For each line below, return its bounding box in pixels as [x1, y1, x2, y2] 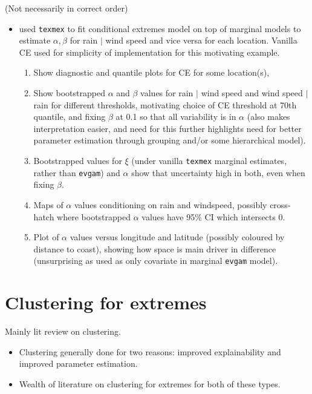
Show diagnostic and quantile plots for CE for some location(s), [33, 66, 270, 79]
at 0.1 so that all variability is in [115, 110, 236, 123]
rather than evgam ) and [33, 166, 120, 179]
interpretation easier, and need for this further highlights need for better [33, 122, 302, 134]
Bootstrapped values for [33, 154, 122, 166]
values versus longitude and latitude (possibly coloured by [70, 231, 285, 243]
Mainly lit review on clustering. [5, 325, 121, 338]
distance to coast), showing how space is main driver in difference [33, 242, 276, 255]
